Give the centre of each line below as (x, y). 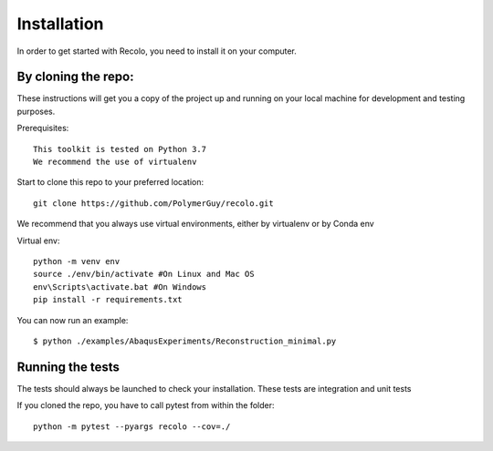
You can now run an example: (73, 320)
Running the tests (68, 367)
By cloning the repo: (75, 77)
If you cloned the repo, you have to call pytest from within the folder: (146, 405)
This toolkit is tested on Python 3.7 (120, 149)
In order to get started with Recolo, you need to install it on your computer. (157, 51)
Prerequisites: (43, 128)
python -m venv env (77, 261)
